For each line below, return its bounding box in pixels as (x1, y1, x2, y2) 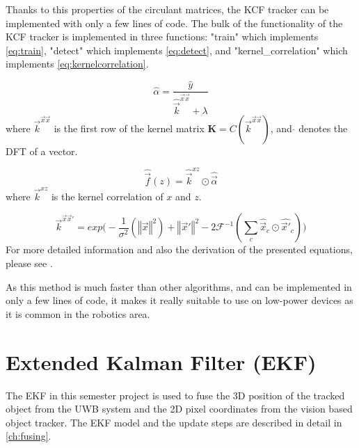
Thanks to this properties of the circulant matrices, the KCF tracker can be (6, 2, 329, 16)
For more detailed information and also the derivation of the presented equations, (6, 242, 353, 257)
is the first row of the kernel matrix (54, 120, 205, 135)
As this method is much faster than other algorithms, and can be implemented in (6, 279, 352, 294)
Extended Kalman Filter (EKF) (6, 347, 317, 376)
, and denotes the (270, 120, 348, 135)
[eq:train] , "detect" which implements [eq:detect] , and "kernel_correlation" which (6, 42, 348, 57)
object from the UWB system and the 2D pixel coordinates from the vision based (6, 401, 353, 416)
